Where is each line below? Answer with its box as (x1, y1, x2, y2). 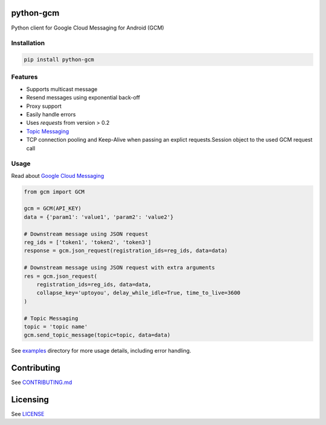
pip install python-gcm (24, 56, 95, 63)
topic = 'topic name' (24, 323, 88, 330)
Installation (11, 39, 45, 48)
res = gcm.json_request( (24, 272, 98, 280)
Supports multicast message (26, 85, 98, 93)
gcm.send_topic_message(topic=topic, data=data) (24, 332, 171, 339)
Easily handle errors (26, 110, 76, 118)
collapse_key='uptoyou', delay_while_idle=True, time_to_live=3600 (36, 289, 241, 297)
